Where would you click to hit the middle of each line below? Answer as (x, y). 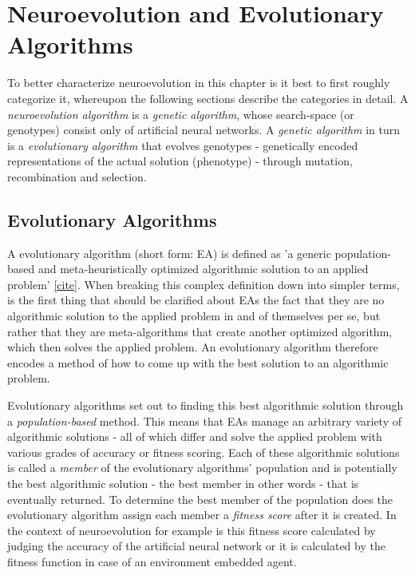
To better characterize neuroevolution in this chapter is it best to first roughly (199, 83)
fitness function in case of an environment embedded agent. (152, 561)
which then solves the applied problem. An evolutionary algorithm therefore (193, 347)
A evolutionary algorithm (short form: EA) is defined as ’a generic (169, 253)
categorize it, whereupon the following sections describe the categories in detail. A (208, 98)
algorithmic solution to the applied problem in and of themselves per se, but (194, 316)
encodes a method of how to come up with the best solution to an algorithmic (198, 362)
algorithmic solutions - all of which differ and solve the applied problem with (195, 436)
